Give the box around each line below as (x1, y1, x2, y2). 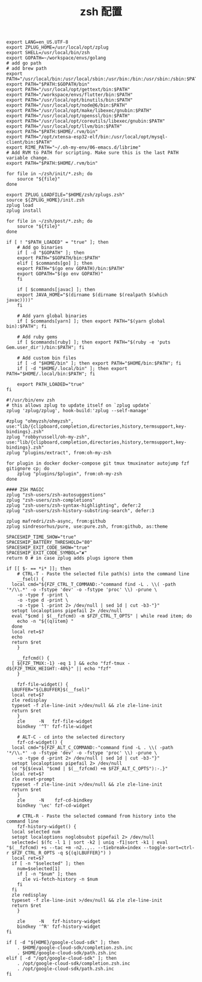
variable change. (6, 155, 50, 161)
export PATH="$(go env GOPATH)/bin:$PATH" (17, 265, 125, 272)
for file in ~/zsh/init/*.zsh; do (6, 171, 93, 177)
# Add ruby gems (17, 334, 58, 340)
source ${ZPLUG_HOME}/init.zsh (6, 197, 85, 203)
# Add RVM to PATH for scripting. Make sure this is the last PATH (6, 150, 179, 156)
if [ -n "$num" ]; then (17, 871, 77, 877)
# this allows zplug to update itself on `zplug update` (6, 403, 152, 409)
